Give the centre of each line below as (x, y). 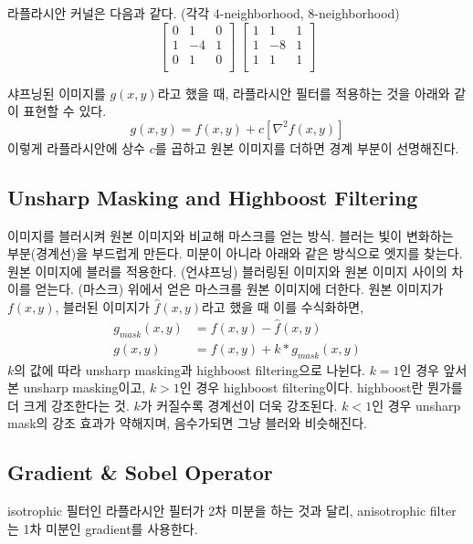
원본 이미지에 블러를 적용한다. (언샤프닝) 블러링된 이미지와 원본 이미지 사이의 (227, 271)
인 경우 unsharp (416, 405)
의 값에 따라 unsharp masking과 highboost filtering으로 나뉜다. (189, 369)
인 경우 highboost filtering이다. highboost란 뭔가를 (321, 387)
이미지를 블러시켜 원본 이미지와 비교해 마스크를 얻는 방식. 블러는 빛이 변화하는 (231, 235)
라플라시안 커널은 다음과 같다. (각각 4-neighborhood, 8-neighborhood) (204, 13)
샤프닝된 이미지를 (57, 93)
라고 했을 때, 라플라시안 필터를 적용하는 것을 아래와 (304, 93)
